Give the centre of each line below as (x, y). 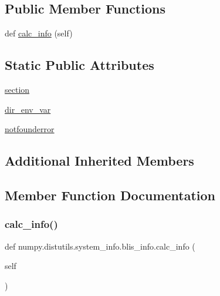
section (17, 89)
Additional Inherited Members (99, 161)
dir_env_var (28, 109)
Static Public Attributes (79, 65)
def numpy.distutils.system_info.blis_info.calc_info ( (100, 246)
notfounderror (30, 129)
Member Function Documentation (110, 195)
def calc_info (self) (39, 33)
